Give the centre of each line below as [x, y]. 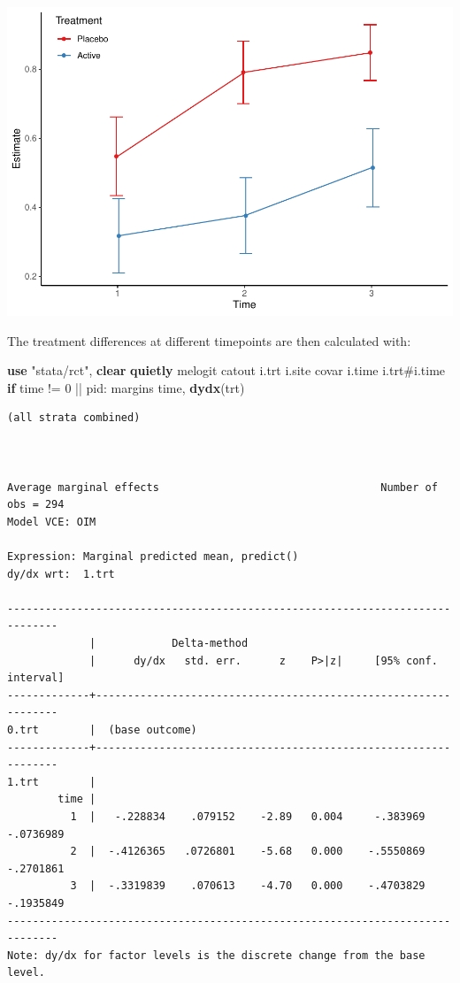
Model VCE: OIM [52, 522]
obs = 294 [36, 505]
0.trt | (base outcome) [102, 730]
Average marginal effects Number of [222, 487]
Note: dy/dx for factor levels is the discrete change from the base [216, 955]
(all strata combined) [74, 418]
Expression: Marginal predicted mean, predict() [153, 557]
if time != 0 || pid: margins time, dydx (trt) [126, 387]
